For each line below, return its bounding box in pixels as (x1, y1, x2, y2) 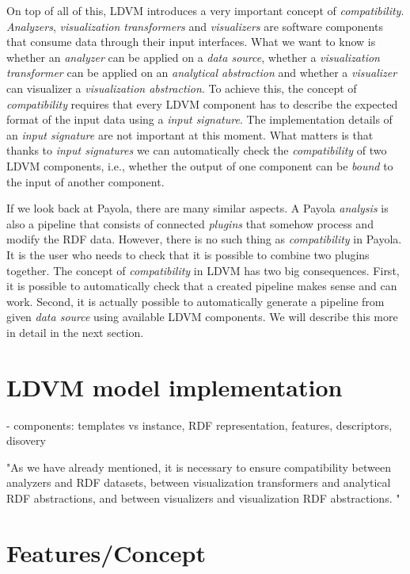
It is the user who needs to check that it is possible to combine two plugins (6, 246, 370, 262)
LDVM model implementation (6, 370, 343, 403)
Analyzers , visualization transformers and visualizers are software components (6, 17, 383, 34)
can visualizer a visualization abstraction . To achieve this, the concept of (6, 79, 357, 96)
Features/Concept (6, 536, 206, 568)
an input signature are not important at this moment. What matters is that (6, 126, 374, 143)
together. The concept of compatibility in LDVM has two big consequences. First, (6, 262, 400, 278)
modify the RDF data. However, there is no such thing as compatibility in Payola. (6, 231, 402, 247)
